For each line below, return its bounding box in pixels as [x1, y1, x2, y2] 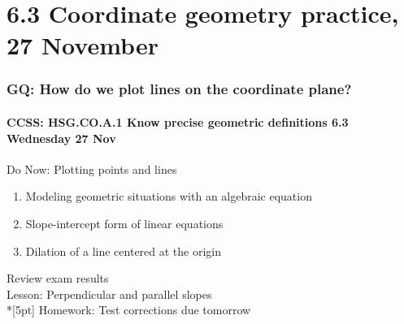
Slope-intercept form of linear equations [25, 214, 224, 231]
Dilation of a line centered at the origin [25, 242, 222, 259]
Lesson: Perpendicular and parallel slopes [7, 285, 212, 302]
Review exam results [7, 270, 109, 287]
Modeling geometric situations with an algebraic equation [25, 188, 312, 205]
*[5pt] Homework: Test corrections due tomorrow [7, 301, 251, 318]
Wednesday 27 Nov [7, 129, 116, 146]
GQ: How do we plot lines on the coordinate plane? [7, 79, 352, 99]
